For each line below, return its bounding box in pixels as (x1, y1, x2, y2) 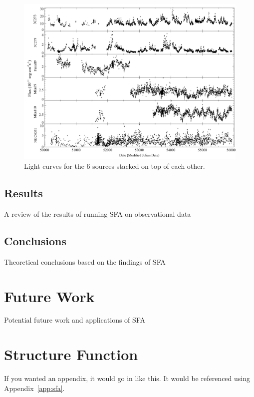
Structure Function (4, 344, 138, 365)
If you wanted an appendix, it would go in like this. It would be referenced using (4, 373, 250, 384)
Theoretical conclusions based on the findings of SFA (4, 256, 166, 267)
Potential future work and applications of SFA (4, 315, 145, 325)
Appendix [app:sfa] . (4, 383, 65, 393)
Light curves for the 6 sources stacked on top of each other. (24, 161, 205, 171)
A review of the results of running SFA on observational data (4, 208, 191, 219)
